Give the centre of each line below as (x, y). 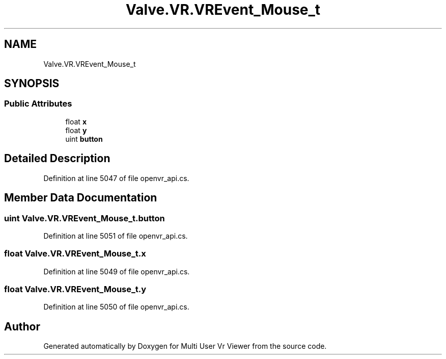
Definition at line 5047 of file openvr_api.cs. (116, 178)
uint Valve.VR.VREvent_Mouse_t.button (85, 218)
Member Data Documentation (81, 198)
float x (76, 121)
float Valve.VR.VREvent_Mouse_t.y (75, 289)
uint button (84, 139)
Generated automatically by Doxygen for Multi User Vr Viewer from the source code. (185, 346)
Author (22, 326)
